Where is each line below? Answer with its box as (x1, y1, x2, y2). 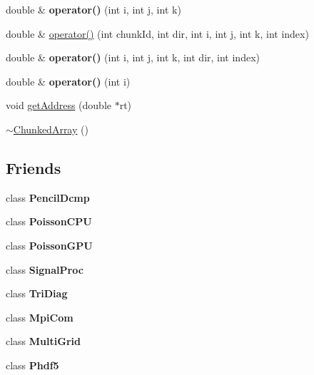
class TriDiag (6, 286, 68, 301)
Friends (6, 156, 61, 178)
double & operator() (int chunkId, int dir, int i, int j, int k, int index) (6, 26, 309, 41)
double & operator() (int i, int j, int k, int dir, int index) (6, 50, 260, 65)
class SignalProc (6, 262, 83, 277)
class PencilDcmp (6, 190, 90, 205)
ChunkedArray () (13, 121, 88, 136)
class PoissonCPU (6, 214, 92, 229)
